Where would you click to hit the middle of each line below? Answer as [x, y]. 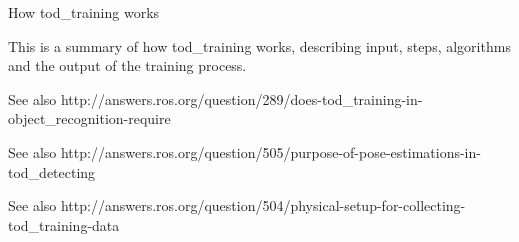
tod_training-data [64, 224]
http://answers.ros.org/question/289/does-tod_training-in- [241, 98]
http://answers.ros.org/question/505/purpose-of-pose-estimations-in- [270, 151]
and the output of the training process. [127, 65]
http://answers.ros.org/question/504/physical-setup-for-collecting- [263, 205]
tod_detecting [52, 171]
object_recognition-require [89, 118]
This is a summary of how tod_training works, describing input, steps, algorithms [259, 45]
